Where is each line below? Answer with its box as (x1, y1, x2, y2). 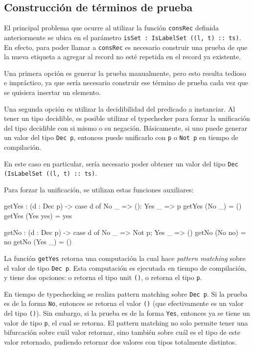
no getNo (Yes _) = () (4, 236, 72, 247)
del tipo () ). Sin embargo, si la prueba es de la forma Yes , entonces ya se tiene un (4, 308, 250, 318)
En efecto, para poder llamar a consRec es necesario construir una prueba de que (4, 42, 248, 52)
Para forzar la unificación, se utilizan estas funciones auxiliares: (4, 184, 194, 194)
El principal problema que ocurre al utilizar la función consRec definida (4, 23, 219, 33)
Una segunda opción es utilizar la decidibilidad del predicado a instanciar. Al (4, 103, 235, 114)
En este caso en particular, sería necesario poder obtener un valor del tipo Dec (4, 158, 238, 168)
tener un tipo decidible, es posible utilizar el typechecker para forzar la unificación (4, 113, 250, 123)
